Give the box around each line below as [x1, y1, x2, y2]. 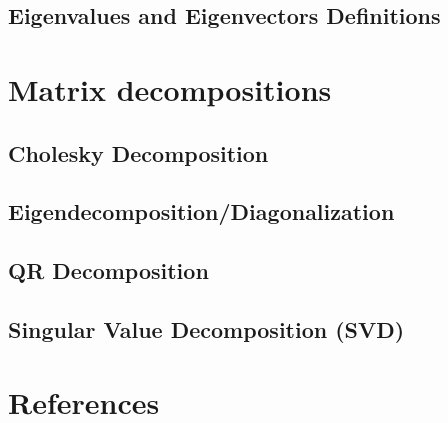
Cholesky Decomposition [8, 137, 269, 168]
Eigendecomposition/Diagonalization [8, 196, 395, 227]
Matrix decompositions [8, 68, 332, 109]
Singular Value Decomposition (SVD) [8, 313, 405, 344]
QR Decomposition [8, 255, 209, 286]
